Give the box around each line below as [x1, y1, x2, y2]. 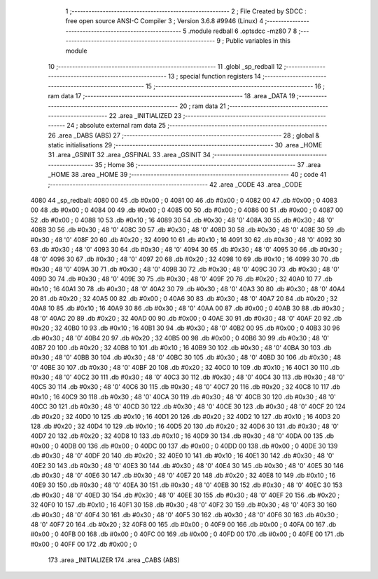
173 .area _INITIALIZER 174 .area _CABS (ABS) [48, 556, 180, 564]
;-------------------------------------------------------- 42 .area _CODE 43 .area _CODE [48, 180, 302, 189]
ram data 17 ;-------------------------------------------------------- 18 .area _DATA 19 [48, 92, 295, 100]
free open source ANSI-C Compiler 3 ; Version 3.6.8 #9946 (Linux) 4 [65, 17, 264, 25]
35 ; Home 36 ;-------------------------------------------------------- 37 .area [94, 160, 321, 168]
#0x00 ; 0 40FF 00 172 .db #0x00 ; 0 [30, 540, 137, 548]
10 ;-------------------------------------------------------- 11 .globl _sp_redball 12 [48, 62, 283, 70]
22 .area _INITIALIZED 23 [108, 111, 182, 119]
